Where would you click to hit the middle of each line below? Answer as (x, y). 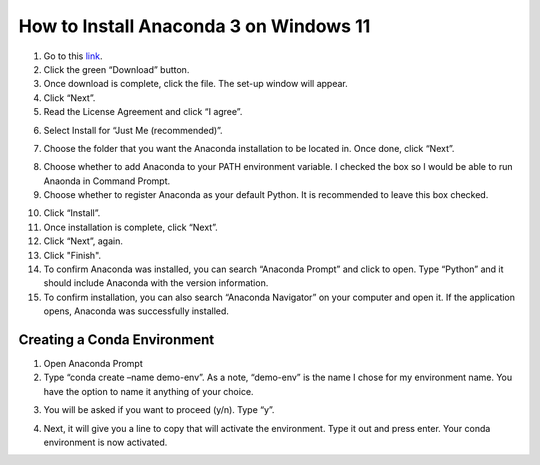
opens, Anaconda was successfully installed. (136, 311)
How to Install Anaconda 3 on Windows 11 (194, 26)
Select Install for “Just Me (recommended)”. (133, 130)
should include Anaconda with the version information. (156, 283)
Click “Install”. (72, 213)
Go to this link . (73, 56)
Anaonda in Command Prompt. (107, 181)
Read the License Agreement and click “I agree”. (143, 112)
